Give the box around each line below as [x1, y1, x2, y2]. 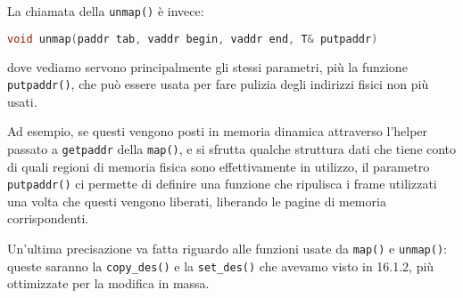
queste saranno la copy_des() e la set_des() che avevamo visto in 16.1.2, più [7, 256, 434, 275]
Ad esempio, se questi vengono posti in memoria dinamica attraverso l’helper [7, 122, 428, 141]
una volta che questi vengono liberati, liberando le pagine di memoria [7, 191, 386, 210]
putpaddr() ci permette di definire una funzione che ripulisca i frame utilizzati [7, 174, 437, 193]
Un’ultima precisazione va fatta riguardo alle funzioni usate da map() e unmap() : [7, 239, 448, 258]
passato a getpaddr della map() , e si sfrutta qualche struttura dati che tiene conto [7, 139, 457, 157]
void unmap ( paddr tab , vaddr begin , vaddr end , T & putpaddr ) [7, 32, 378, 45]
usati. [7, 92, 37, 110]
